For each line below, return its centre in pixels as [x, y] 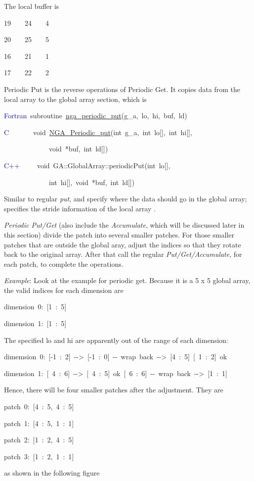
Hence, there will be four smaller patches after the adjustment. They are [114, 390]
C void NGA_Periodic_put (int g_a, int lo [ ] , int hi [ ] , [98, 132]
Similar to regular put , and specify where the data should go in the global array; [126, 199]
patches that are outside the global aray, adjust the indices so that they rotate [123, 244]
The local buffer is [32, 6]
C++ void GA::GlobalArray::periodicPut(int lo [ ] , [87, 165]
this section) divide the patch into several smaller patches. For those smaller [119, 234]
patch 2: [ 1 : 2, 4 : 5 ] [39, 440]
